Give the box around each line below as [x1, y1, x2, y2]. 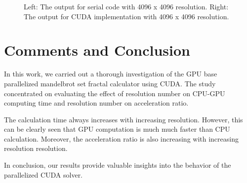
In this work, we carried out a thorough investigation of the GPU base [4, 69, 217, 79]
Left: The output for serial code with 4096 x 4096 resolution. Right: [24, 1, 229, 11]
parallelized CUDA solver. [4, 169, 83, 180]
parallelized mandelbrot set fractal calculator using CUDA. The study [4, 78, 216, 88]
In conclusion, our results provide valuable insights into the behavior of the [4, 160, 231, 170]
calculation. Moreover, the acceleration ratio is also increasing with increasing [4, 133, 239, 144]
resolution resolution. [4, 143, 68, 153]
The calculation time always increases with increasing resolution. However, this [4, 114, 243, 124]
